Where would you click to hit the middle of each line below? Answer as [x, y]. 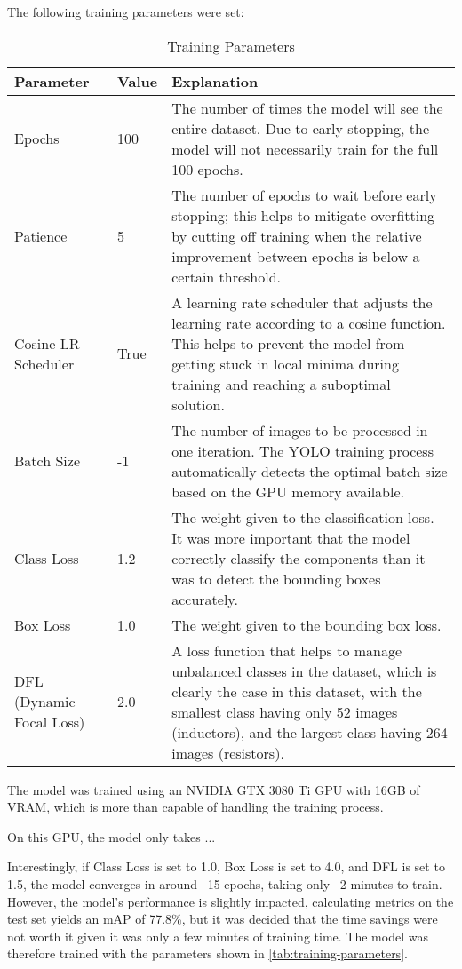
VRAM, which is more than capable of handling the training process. [195, 807]
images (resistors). [228, 752]
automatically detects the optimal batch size [310, 471]
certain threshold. [227, 276]
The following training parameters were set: [126, 12]
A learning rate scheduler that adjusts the [302, 302]
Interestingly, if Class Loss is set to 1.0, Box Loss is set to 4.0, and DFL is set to [226, 866]
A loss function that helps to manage [287, 650]
